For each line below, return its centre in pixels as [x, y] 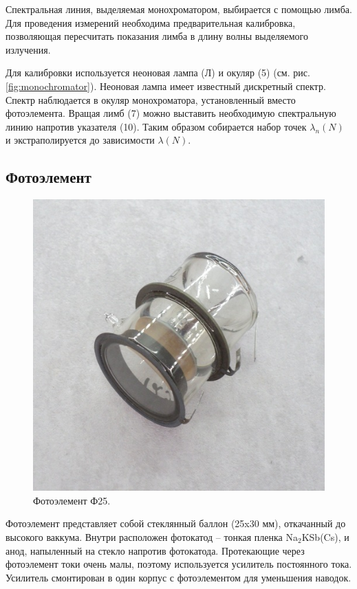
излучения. [28, 49]
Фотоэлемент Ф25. [72, 500]
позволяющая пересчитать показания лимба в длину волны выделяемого [157, 36]
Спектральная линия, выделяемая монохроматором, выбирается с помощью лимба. [179, 9]
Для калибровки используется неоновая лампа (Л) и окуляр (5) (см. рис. [158, 73]
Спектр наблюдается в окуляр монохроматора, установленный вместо [151, 99]
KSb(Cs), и [325, 536]
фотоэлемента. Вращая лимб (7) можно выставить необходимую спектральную [171, 113]
